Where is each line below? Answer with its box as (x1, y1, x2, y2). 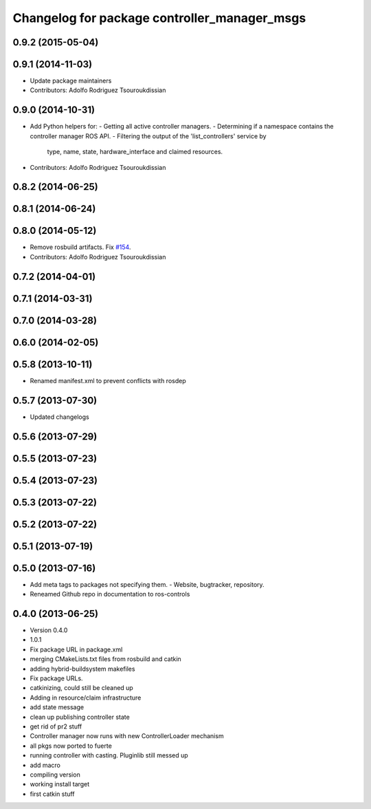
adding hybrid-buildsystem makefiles (30, 665, 135, 673)
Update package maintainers (30, 76, 112, 85)
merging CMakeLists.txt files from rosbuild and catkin (30, 655, 181, 663)
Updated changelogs (30, 413, 89, 421)
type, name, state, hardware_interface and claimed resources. (47, 148, 223, 156)
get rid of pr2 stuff (30, 722, 82, 731)
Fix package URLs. (30, 674, 83, 682)
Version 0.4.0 (30, 626, 68, 634)
